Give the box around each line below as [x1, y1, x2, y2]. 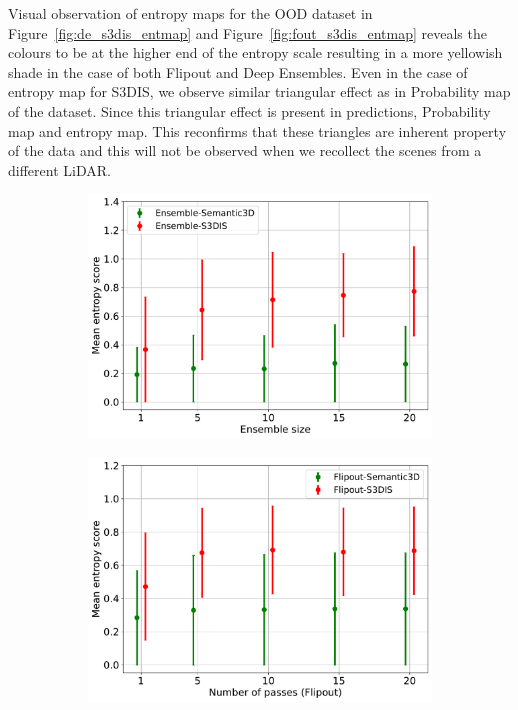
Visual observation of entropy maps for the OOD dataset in [8, 3, 373, 23]
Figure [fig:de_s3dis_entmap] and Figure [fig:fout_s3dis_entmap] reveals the [8, 22, 487, 43]
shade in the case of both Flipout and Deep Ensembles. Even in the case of [8, 61, 468, 82]
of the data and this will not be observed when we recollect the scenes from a [8, 140, 482, 161]
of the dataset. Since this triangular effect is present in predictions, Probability [8, 100, 491, 121]
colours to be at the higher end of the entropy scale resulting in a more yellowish [8, 42, 503, 63]
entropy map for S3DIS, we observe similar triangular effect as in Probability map [8, 81, 511, 102]
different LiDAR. [8, 159, 111, 180]
